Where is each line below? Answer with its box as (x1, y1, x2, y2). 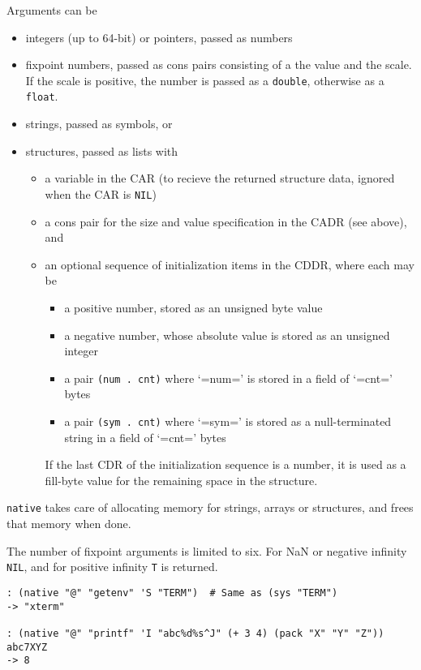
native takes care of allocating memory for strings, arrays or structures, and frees (6, 499, 414, 516)
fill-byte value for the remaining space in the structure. (45, 471, 318, 488)
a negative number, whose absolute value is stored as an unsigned (64, 326, 390, 343)
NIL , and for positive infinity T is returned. (6, 558, 218, 575)
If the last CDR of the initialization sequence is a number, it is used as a (45, 456, 406, 473)
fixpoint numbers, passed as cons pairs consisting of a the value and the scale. (25, 56, 412, 73)
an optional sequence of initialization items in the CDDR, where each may (45, 256, 415, 273)
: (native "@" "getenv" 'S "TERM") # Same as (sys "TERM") (6, 586, 338, 599)
